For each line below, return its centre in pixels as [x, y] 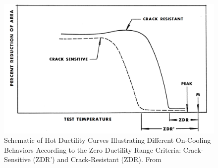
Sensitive [17, 159]
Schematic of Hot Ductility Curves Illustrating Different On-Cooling [108, 140]
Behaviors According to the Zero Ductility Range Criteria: [93, 149]
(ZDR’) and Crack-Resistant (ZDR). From [97, 159]
